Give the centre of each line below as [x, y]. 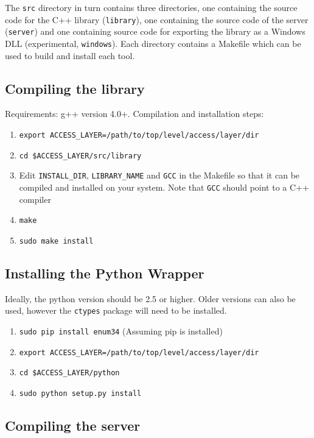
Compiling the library [75, 88]
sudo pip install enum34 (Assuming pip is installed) [121, 331]
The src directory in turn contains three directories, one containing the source [151, 7]
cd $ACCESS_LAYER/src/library [80, 156]
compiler [35, 199]
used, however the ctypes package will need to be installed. [116, 310]
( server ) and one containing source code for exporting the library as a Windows [155, 31]
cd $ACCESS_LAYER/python [69, 373]
